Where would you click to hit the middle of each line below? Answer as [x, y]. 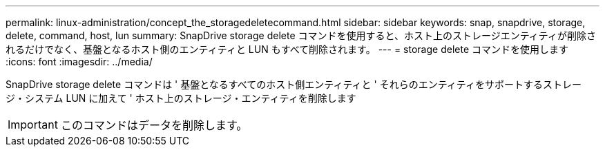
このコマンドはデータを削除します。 [154, 125]
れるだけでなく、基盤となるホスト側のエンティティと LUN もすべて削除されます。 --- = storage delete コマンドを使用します [287, 49]
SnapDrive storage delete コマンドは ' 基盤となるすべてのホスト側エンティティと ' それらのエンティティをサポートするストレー [294, 84]
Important [33, 124]
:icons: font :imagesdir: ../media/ [79, 62]
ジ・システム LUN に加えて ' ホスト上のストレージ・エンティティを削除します [181, 98]
